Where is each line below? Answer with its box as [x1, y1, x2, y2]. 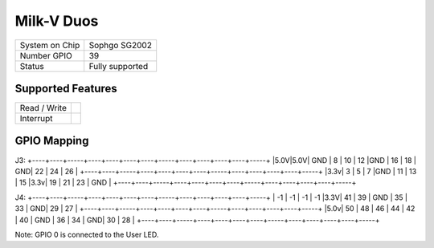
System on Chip [19, 39, 80, 51]
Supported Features [14, 81, 118, 96]
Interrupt [19, 113, 53, 124]
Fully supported [88, 60, 149, 71]
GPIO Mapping [14, 134, 89, 148]
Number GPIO [19, 50, 72, 61]
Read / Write [19, 103, 68, 114]
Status [19, 60, 44, 71]
